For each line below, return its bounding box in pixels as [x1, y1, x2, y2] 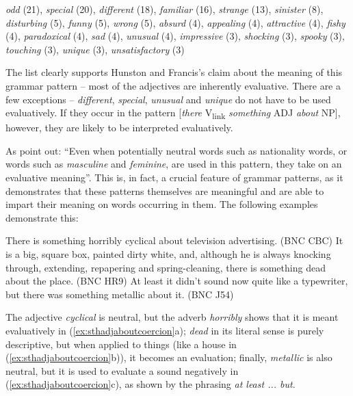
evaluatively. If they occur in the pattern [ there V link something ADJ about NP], [5, 105, 341, 121]
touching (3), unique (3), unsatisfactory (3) [5, 42, 185, 56]
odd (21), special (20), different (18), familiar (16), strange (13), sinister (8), [5, 2, 324, 16]
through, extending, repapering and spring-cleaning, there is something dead [5, 260, 326, 274]
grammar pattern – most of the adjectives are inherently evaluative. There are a [5, 78, 341, 92]
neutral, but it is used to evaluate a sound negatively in [5, 363, 239, 378]
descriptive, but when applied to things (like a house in [5, 336, 237, 351]
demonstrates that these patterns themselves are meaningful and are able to [5, 183, 324, 198]
